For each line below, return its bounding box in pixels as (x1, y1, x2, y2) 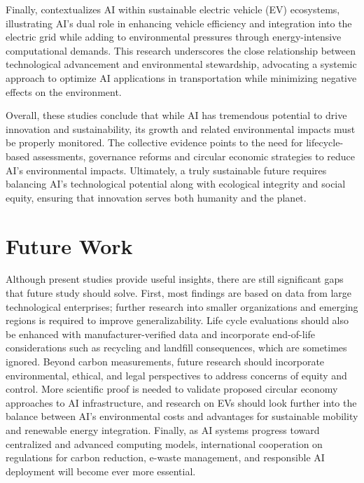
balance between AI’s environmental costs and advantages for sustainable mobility (6, 409, 358, 423)
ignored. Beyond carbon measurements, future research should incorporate (6, 354, 325, 368)
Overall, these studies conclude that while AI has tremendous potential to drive (6, 108, 347, 122)
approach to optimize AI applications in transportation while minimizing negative (6, 70, 357, 85)
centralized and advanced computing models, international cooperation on (6, 436, 323, 451)
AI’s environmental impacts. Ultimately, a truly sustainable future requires (6, 162, 327, 177)
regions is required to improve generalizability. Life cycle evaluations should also (6, 313, 349, 328)
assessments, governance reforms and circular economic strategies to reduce (32, 148, 356, 163)
